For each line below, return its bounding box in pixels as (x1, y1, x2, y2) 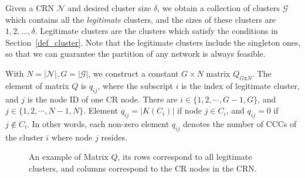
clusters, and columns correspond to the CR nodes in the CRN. (29, 162, 257, 174)
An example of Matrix (29, 150, 109, 163)
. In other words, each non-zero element (27, 117, 170, 129)
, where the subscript (97, 79, 174, 91)
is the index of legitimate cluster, (181, 79, 300, 91)
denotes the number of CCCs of (182, 117, 297, 129)
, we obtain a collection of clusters (157, 2, 280, 13)
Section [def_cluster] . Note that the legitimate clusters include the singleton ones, (5, 36, 301, 48)
